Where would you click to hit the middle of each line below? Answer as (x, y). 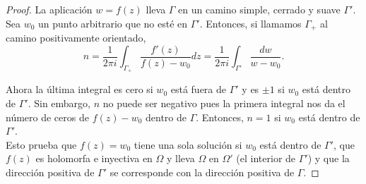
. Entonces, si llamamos (250, 23)
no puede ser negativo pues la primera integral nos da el (224, 103)
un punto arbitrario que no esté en (113, 23)
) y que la (329, 158)
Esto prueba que (41, 144)
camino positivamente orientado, (76, 38)
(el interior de (266, 158)
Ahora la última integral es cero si (79, 89)
